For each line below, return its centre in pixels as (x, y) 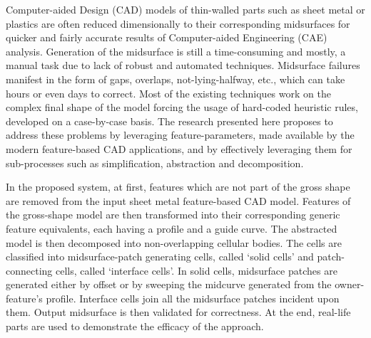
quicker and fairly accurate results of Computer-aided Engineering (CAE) (167, 37)
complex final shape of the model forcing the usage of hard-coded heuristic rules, (182, 107)
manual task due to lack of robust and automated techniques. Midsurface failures (183, 65)
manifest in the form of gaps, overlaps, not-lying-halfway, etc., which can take (176, 79)
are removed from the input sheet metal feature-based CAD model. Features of (178, 200)
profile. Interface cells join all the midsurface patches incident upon (193, 298)
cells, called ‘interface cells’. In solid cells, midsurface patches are (196, 270)
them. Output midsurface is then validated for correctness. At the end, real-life (178, 312)
